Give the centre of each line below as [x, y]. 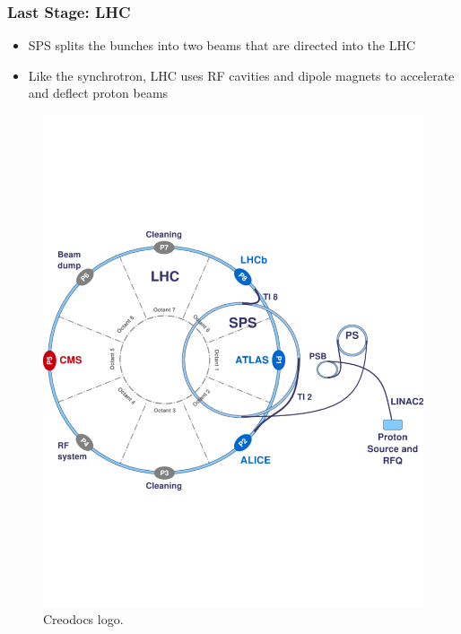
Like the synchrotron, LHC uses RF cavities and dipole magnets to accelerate [241, 75]
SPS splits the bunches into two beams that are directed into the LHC [222, 45]
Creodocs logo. [83, 619]
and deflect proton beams [98, 93]
